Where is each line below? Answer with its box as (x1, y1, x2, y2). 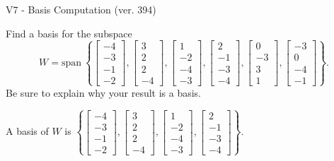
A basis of (6, 124, 49, 138)
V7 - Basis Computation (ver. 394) (6, 2, 156, 16)
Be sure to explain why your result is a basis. (6, 85, 202, 100)
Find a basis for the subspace (6, 25, 132, 40)
